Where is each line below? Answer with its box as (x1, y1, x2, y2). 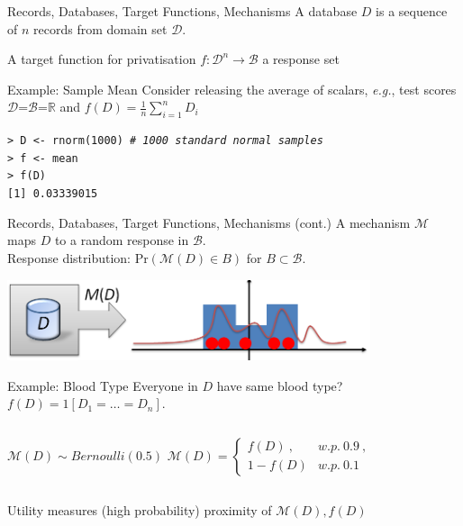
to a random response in (54, 231, 189, 249)
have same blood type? (216, 376, 343, 394)
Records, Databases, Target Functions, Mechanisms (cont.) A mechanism (7, 213, 411, 231)
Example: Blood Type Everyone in (7, 376, 198, 394)
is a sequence (376, 2, 448, 20)
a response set (262, 50, 340, 68)
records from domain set (33, 19, 168, 38)
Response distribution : (7, 248, 132, 267)
